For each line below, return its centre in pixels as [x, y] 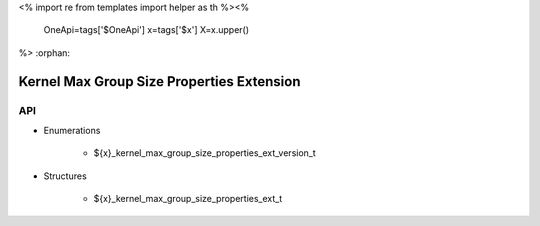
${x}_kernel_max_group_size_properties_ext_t [188, 199]
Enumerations [72, 130]
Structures [65, 176]
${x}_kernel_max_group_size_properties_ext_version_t [205, 153]
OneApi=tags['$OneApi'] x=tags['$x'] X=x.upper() [146, 30]
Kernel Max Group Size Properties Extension [159, 81]
